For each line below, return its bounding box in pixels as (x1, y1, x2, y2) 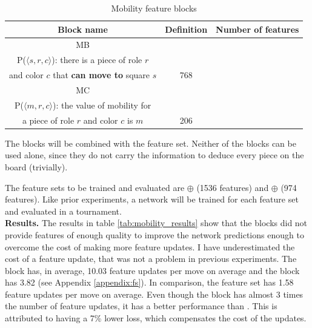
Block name (58, 22, 108, 35)
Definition (165, 22, 208, 35)
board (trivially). (5, 160, 68, 173)
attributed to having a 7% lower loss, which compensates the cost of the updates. (5, 312, 307, 324)
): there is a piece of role (51, 53, 142, 66)
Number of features (216, 22, 299, 35)
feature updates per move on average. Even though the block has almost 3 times (5, 287, 304, 300)
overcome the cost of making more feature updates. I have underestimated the (5, 240, 295, 253)
